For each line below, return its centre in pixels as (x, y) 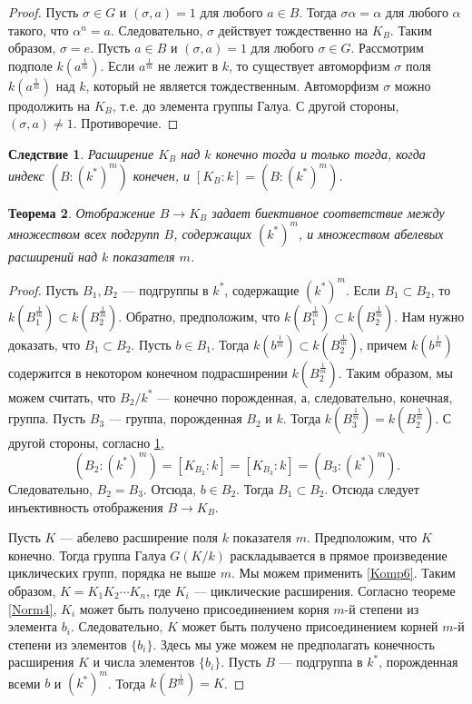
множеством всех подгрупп (84, 233)
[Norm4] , (33, 608)
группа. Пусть (47, 418)
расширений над (53, 256)
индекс (26, 175)
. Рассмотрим (387, 48)
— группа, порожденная (175, 418)
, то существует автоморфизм (310, 65)
